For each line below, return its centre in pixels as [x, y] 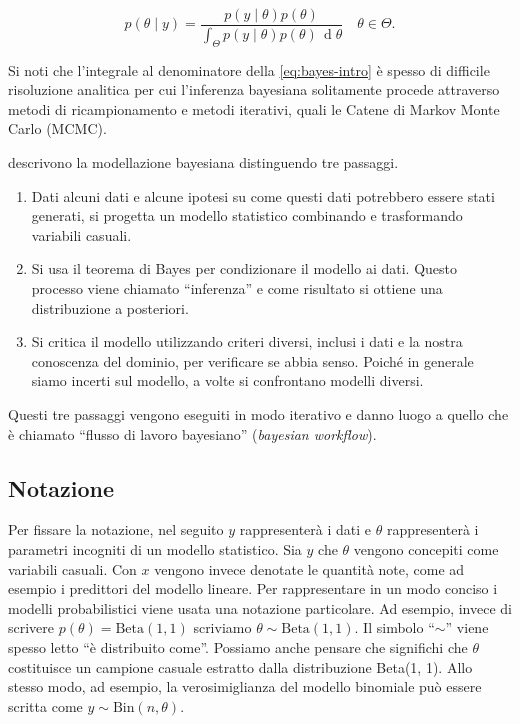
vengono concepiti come [426, 549]
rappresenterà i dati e [305, 529]
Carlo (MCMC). [57, 128]
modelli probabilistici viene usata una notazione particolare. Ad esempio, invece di [260, 607]
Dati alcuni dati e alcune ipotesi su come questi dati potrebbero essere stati [263, 195]
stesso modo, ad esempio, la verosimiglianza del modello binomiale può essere [245, 686]
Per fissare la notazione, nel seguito [116, 529]
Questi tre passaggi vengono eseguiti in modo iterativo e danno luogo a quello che [258, 414]
